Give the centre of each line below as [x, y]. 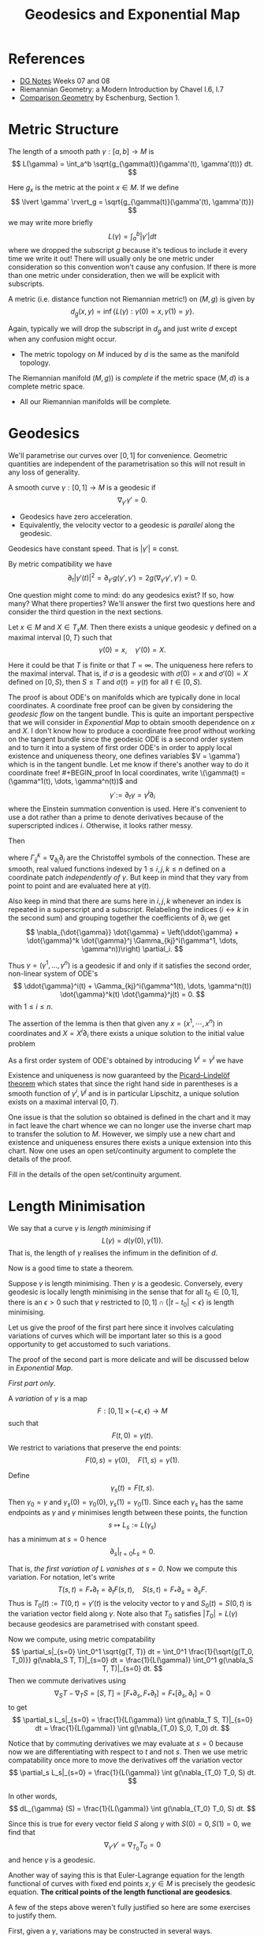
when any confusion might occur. [62, 339]
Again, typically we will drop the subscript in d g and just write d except [123, 329]
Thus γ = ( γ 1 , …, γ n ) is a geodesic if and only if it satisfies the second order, [130, 965]
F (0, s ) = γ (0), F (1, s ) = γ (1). [132, 1460]
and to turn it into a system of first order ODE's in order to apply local [120, 747]
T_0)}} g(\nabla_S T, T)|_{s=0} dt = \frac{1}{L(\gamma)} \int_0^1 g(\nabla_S [132, 1660]
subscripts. [26, 284]
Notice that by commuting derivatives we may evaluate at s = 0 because [126, 1743]
